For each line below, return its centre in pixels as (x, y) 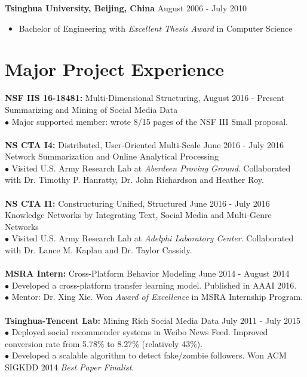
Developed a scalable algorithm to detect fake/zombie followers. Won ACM (149, 355)
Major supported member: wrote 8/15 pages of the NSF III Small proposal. (150, 121)
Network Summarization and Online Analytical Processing (112, 156)
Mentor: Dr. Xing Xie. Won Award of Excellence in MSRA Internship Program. (157, 297)
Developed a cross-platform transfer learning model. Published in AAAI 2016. (154, 285)
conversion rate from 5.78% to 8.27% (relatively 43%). (104, 343)
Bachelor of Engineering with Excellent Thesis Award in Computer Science (156, 28)
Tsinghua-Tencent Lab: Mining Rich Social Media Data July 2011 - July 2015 (153, 320)
